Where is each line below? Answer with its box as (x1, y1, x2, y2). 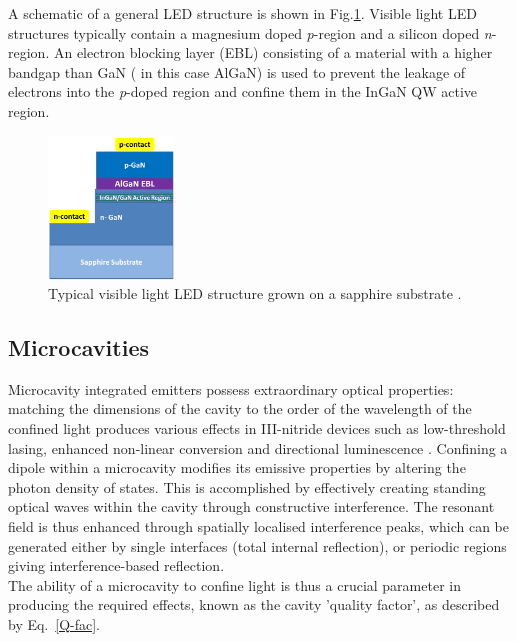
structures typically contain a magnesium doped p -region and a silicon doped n (8, 22, 492, 43)
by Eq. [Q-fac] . (8, 614, 101, 635)
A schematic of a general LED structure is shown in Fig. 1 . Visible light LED (8, 3, 477, 23)
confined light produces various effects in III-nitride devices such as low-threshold (8, 418, 506, 439)
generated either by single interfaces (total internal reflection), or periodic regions (8, 535, 507, 556)
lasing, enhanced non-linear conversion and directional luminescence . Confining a (8, 437, 508, 458)
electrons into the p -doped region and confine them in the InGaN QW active (8, 81, 478, 102)
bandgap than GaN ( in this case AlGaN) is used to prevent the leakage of (8, 61, 466, 82)
